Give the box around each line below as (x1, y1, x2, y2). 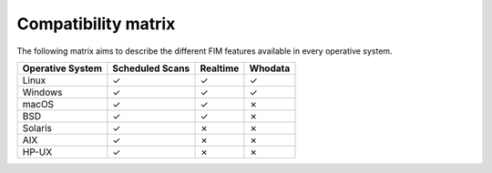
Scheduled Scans (112, 62, 190, 75)
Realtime (200, 62, 240, 75)
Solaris (22, 121, 52, 134)
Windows (22, 86, 63, 98)
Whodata (249, 62, 291, 75)
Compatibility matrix (16, 14, 176, 34)
